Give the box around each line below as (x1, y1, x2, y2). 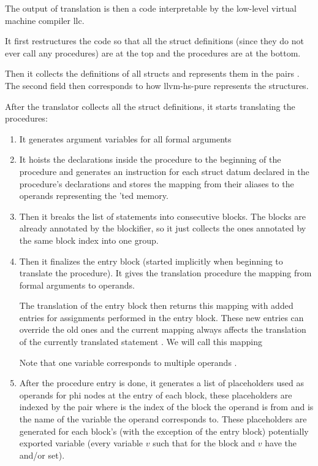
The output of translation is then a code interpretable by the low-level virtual (5, 2, 297, 14)
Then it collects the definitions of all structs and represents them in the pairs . (5, 67, 300, 80)
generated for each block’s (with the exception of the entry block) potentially (19, 424, 309, 437)
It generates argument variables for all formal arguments (19, 132, 232, 145)
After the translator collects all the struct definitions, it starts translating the (5, 99, 295, 112)
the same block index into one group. (19, 233, 159, 246)
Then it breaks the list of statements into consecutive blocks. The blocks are (19, 209, 306, 222)
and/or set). (19, 448, 65, 461)
